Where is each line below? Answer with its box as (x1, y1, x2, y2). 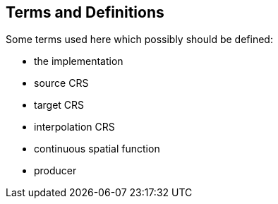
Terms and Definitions (6, 4, 164, 21)
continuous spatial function (34, 143, 160, 155)
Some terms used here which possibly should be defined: (6, 33, 273, 46)
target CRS (34, 99, 85, 112)
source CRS (34, 77, 89, 90)
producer (34, 164, 77, 177)
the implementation (34, 55, 123, 68)
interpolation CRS (34, 121, 115, 133)
